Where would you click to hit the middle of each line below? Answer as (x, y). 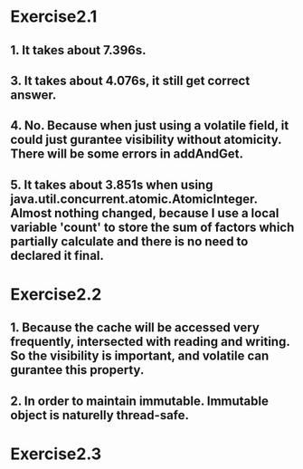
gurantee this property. (77, 370)
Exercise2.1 (54, 17)
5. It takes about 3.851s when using (112, 184)
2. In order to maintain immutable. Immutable (140, 401)
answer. (33, 95)
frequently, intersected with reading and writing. (150, 342)
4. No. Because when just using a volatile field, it (150, 125)
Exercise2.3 (56, 454)
